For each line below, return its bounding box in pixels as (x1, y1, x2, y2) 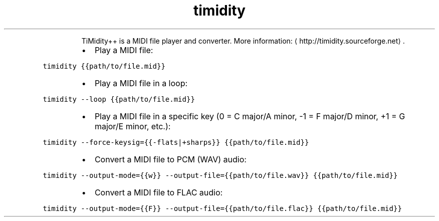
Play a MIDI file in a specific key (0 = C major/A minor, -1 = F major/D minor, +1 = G (94, 111, 405, 121)
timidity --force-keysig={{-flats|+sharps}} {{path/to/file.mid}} (43, 138, 309, 146)
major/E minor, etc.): (94, 121, 171, 131)
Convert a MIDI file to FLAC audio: (94, 187, 223, 197)
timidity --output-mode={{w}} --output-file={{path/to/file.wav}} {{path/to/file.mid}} (43, 171, 398, 179)
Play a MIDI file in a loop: (94, 78, 188, 88)
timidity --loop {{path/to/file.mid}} (43, 95, 195, 103)
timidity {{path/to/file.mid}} (43, 62, 165, 70)
